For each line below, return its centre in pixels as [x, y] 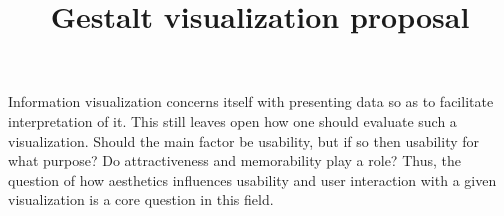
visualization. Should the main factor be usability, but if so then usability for [244, 140]
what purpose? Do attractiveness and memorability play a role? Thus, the [234, 160]
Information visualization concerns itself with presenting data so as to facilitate [251, 101]
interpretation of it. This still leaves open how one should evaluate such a [232, 120]
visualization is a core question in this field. [141, 199]
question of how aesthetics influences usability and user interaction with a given [252, 179]
